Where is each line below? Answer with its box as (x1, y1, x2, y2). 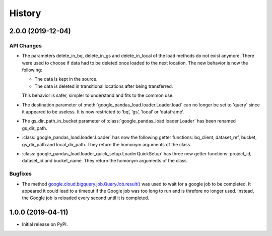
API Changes (9, 42, 42, 49)
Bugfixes (9, 170, 32, 178)
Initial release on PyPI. (22, 221, 68, 227)
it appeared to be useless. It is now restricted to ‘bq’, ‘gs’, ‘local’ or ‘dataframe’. (22, 109, 184, 115)
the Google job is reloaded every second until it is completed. (22, 195, 150, 201)
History (9, 8, 41, 19)
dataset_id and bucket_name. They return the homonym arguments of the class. (22, 158, 188, 164)
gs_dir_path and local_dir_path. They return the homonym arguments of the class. (22, 141, 191, 147)
